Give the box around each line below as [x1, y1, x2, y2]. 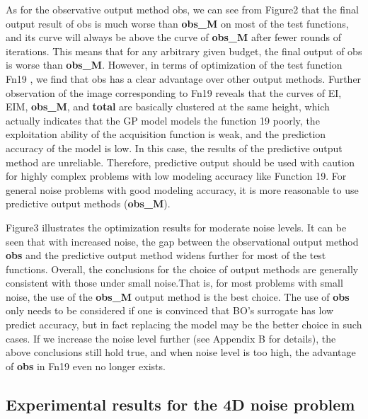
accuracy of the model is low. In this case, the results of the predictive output [6, 140, 343, 155]
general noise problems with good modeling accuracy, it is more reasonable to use [6, 182, 359, 197]
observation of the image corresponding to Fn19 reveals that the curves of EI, [6, 85, 342, 100]
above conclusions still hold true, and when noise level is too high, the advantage [6, 345, 356, 360]
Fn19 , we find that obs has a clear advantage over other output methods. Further [6, 71, 362, 86]
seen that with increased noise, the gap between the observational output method [6, 234, 359, 248]
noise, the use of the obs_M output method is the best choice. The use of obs [6, 289, 350, 304]
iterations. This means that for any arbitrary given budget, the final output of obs [6, 43, 362, 58]
